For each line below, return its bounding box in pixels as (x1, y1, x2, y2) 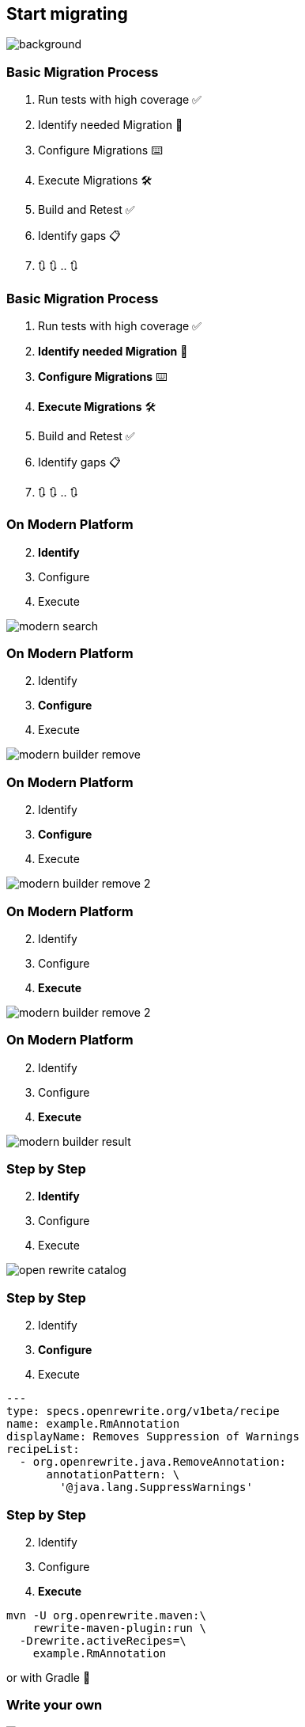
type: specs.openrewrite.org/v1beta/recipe (6, 1405, 280, 1418)
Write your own (6, 1697, 103, 1714)
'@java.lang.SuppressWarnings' (59, 1481, 253, 1494)
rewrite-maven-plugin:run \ (32, 1621, 206, 1634)
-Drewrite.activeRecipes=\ (19, 1634, 186, 1647)
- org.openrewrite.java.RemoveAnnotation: (19, 1455, 287, 1469)
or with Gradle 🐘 (6, 1670, 91, 1684)
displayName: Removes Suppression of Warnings (6, 1430, 299, 1444)
